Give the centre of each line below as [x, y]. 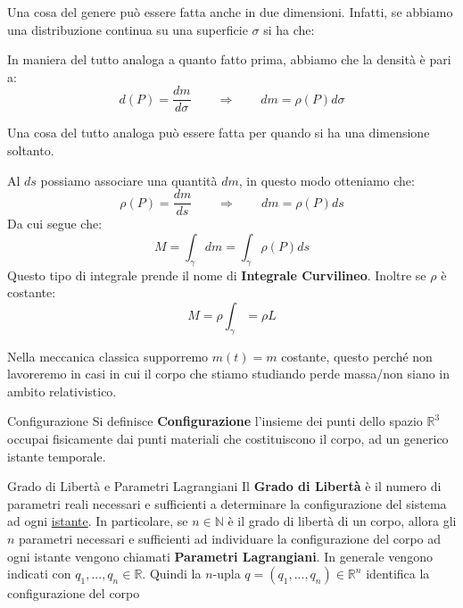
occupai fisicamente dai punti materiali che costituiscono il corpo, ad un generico [228, 439]
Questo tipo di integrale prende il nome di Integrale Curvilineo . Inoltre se [217, 275]
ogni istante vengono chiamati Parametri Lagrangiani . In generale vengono [220, 556]
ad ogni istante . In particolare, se [98, 521]
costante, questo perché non [357, 356]
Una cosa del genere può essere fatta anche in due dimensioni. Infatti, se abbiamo [230, 12]
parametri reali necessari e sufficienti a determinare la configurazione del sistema [227, 503]
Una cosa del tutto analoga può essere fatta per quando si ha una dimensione [219, 133]
